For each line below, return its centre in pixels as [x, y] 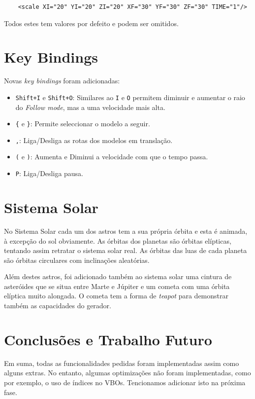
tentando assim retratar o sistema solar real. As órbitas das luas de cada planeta [126, 250]
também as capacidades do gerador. [58, 306]
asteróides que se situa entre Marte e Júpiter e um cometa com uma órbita [117, 286]
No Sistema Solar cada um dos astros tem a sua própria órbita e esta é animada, [126, 231]
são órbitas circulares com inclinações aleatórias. [77, 260]
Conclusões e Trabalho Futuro [108, 339]
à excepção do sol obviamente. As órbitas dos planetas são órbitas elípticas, [118, 240]
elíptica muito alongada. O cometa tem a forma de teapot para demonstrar [116, 296]
